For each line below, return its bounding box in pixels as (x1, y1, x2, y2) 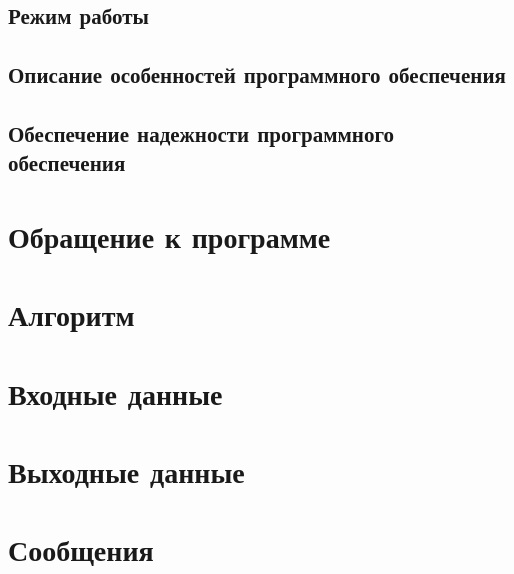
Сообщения (8, 529, 154, 570)
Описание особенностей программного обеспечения (8, 59, 506, 90)
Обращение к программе (8, 215, 331, 256)
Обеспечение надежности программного (8, 117, 394, 148)
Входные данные (8, 372, 223, 413)
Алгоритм (8, 294, 135, 335)
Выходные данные (8, 451, 245, 492)
